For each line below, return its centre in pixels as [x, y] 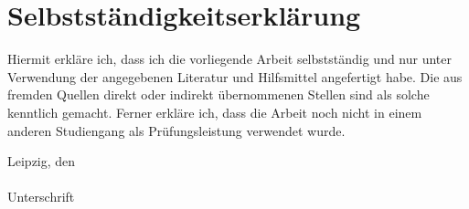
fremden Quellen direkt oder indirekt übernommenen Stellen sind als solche [219, 94]
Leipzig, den [42, 161]
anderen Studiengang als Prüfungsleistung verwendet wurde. [176, 130]
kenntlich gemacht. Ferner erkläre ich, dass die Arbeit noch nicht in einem [215, 112]
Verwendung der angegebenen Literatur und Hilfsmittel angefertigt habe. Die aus [235, 76]
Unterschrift [41, 197]
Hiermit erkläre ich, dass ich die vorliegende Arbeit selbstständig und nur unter [230, 59]
